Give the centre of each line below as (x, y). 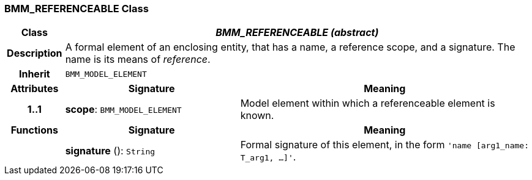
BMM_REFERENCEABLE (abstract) (297, 33)
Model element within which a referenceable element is (368, 103)
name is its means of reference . (138, 59)
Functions (34, 130)
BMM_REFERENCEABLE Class (77, 9)
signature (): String (110, 151)
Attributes (35, 89)
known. (257, 116)
